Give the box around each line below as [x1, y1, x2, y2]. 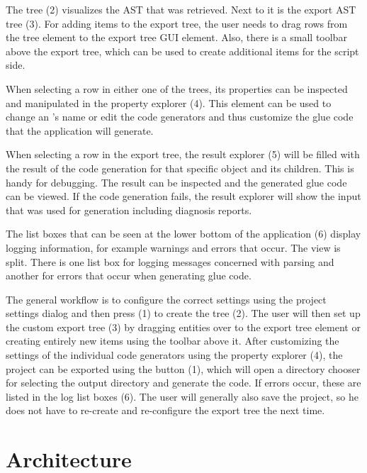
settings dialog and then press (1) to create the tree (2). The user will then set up [6, 306, 361, 321]
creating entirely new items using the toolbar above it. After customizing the [6, 333, 339, 348]
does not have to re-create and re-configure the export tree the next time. [6, 403, 325, 418]
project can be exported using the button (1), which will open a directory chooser [6, 361, 361, 376]
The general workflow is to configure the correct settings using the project [6, 291, 327, 306]
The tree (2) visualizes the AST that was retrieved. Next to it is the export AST [6, 2, 356, 16]
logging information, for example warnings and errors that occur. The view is [6, 240, 341, 255]
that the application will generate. [6, 123, 154, 138]
